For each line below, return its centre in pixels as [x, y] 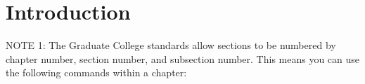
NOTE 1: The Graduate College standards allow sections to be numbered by [171, 45]
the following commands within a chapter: [96, 72]
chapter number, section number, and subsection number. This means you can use [183, 58]
